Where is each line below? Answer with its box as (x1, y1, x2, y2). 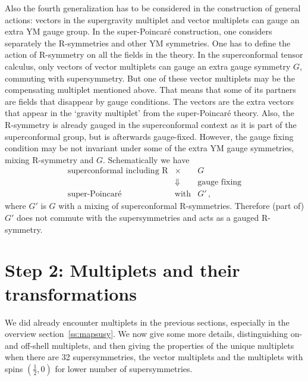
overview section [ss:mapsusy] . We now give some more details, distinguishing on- (5, 327, 303, 340)
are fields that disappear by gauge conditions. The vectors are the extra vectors (5, 95, 294, 107)
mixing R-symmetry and (5, 153, 94, 165)
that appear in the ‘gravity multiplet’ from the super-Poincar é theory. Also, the (5, 107, 294, 119)
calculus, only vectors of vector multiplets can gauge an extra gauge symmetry (5, 60, 291, 72)
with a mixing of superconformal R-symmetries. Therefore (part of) (58, 199, 304, 212)
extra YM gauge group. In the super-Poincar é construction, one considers (5, 25, 272, 38)
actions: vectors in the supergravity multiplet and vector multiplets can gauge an (5, 13, 300, 26)
